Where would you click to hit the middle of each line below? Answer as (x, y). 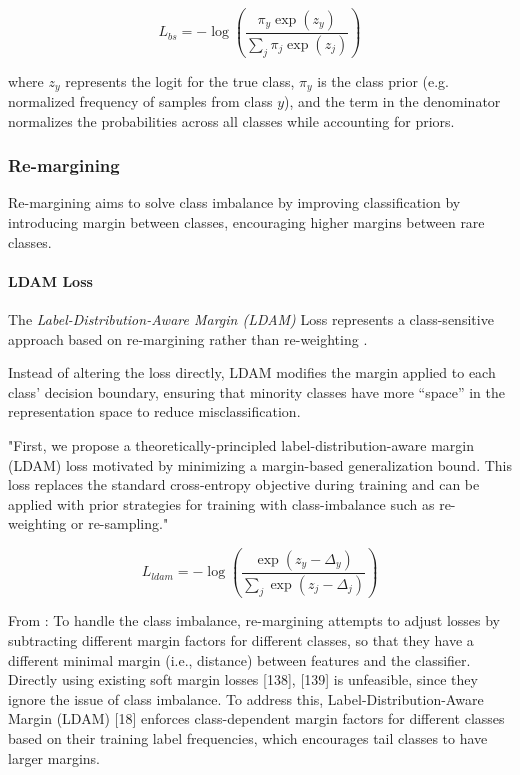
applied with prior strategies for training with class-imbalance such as (221, 503)
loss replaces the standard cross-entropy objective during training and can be (244, 484)
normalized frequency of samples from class (140, 100)
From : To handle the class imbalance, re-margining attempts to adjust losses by (254, 620)
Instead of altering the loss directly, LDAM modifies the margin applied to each (252, 372)
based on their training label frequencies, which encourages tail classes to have (248, 738)
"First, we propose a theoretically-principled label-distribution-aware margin (241, 444)
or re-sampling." (119, 523)
